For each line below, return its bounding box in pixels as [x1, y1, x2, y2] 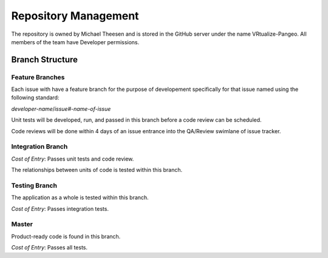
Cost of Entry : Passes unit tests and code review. [11, 155, 134, 162]
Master [11, 220, 33, 228]
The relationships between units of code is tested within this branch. [11, 167, 183, 174]
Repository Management [11, 9, 139, 22]
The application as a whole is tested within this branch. [11, 194, 149, 201]
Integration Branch [11, 142, 68, 151]
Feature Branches [11, 73, 65, 81]
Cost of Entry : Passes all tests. [11, 244, 88, 251]
